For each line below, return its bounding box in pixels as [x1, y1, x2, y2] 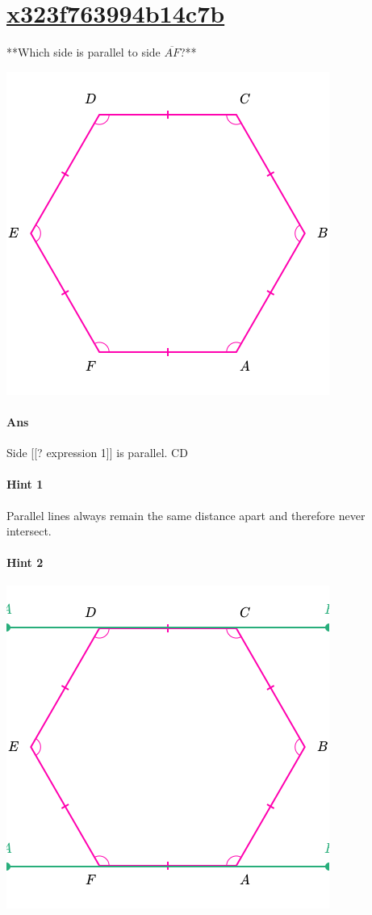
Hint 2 [6, 554, 44, 571]
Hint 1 [6, 476, 44, 493]
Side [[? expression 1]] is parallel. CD [6, 444, 188, 461]
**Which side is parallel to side [6, 44, 161, 61]
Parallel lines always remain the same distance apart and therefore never [6, 506, 366, 523]
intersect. [6, 523, 52, 539]
